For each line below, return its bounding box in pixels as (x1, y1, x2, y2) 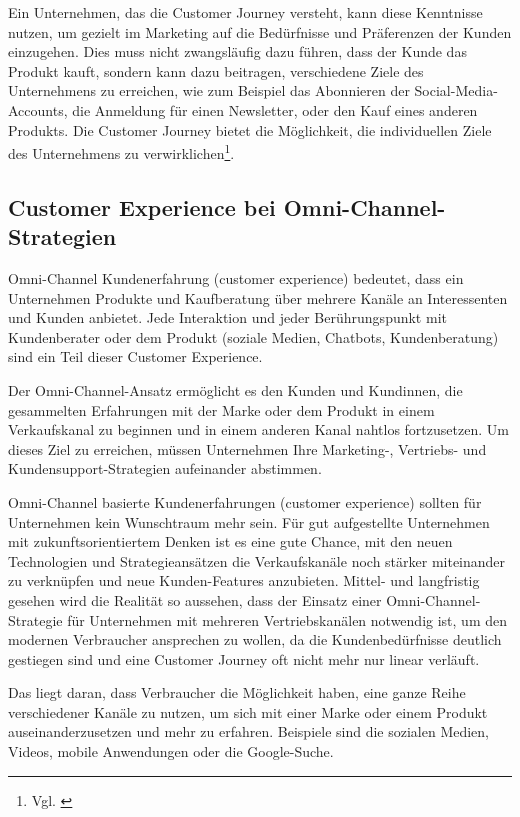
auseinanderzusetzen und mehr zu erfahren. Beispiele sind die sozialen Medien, (8, 721, 490, 742)
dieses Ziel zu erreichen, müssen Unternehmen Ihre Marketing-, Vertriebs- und (8, 438, 487, 459)
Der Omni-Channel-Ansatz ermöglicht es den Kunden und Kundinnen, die (8, 379, 463, 400)
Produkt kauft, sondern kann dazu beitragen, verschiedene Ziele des (8, 60, 424, 81)
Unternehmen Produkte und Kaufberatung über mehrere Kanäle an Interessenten (8, 287, 508, 308)
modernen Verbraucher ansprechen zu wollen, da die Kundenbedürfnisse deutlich (8, 629, 502, 650)
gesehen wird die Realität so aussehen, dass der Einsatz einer (8, 589, 382, 610)
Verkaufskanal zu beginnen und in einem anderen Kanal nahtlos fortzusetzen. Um (8, 419, 509, 440)
